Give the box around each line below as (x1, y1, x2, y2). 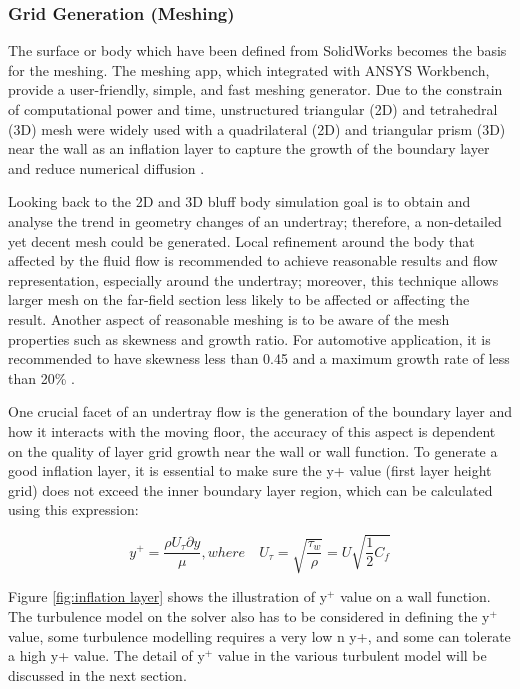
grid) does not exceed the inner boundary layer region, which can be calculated (8, 479, 493, 500)
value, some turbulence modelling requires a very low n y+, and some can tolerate (8, 625, 511, 646)
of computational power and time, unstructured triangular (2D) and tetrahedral (8, 99, 498, 119)
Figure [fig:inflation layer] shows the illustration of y (8, 586, 328, 607)
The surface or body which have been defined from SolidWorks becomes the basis (8, 40, 507, 61)
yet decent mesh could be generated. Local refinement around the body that (8, 230, 475, 251)
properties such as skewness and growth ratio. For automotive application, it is (8, 328, 491, 349)
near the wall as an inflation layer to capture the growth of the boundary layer (8, 138, 490, 159)
